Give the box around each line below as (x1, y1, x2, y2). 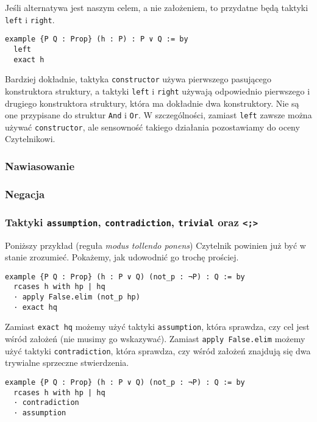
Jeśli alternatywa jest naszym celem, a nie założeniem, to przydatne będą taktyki (5, 1, 308, 13)
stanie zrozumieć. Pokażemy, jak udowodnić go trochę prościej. (5, 251, 239, 263)
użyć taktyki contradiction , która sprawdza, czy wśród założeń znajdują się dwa (5, 344, 311, 357)
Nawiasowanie (5, 158, 75, 173)
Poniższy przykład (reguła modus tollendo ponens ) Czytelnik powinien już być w (5, 238, 306, 251)
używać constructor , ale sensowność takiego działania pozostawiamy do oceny (5, 120, 300, 133)
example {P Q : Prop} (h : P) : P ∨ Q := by (5, 35, 188, 44)
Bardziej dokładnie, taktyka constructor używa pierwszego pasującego (5, 73, 271, 85)
